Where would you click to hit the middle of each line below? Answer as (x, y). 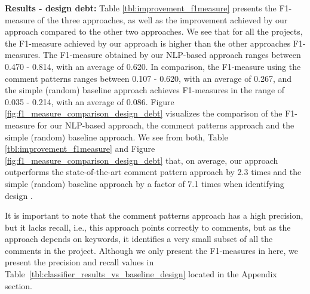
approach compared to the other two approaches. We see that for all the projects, (154, 31)
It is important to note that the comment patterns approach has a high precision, (154, 215)
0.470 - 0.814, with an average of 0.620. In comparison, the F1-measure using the (153, 66)
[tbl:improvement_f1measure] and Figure (80, 148)
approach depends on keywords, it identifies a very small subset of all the (139, 239)
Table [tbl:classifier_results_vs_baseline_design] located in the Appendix (141, 274)
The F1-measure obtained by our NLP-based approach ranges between (172, 55)
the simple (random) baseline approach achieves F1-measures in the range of (145, 90)
